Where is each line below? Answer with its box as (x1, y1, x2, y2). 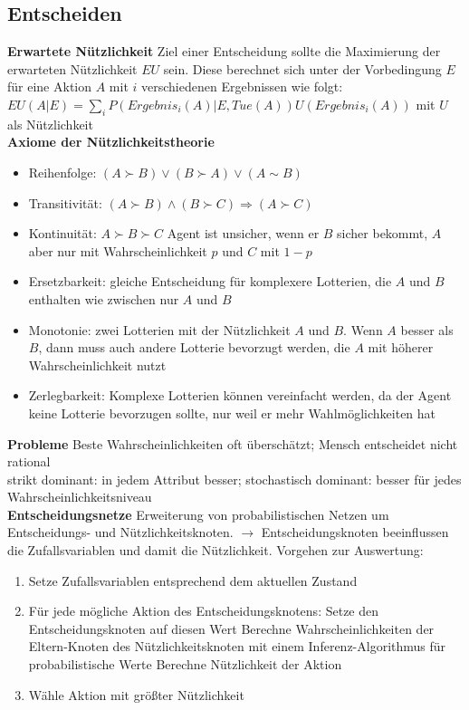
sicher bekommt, (337, 224, 428, 243)
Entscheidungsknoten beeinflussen (261, 523, 449, 542)
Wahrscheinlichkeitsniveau (7, 487, 152, 506)
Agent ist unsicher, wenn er (167, 224, 320, 243)
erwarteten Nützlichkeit (7, 59, 138, 78)
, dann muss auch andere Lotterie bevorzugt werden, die (38, 338, 350, 357)
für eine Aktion (7, 77, 92, 96)
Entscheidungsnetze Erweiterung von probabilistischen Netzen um (7, 504, 389, 523)
